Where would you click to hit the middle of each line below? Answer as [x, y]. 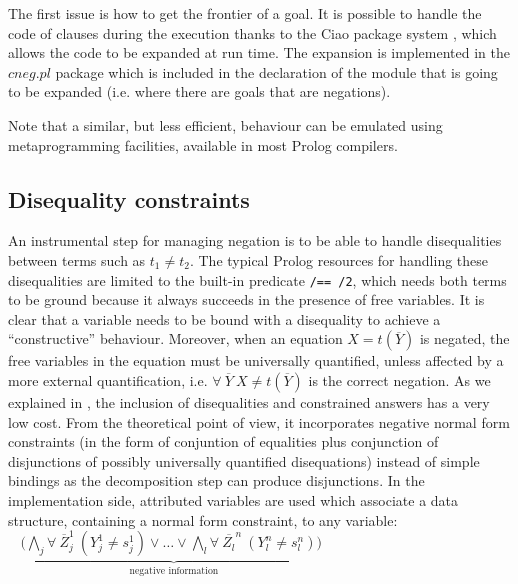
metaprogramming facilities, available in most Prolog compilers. [203, 144]
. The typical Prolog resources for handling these [339, 259]
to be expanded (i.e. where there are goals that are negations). [199, 91]
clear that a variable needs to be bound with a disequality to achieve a [224, 318]
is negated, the [464, 338]
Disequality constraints [129, 198]
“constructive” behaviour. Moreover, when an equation [175, 338]
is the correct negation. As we [399, 379]
